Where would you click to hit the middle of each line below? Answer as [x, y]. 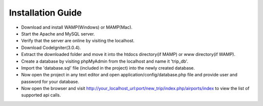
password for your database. [50, 81]
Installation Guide [46, 13]
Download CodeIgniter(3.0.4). [51, 47]
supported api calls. [41, 95]
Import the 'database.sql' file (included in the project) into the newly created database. [108, 68]
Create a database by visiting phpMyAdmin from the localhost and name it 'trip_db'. [105, 61]
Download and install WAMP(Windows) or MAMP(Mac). [77, 27]
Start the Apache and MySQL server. [58, 34]
